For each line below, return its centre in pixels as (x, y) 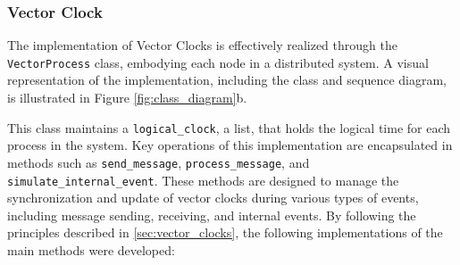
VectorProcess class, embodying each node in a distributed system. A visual (218, 62)
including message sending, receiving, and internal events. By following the (212, 215)
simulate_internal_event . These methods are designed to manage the (203, 180)
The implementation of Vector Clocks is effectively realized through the (202, 45)
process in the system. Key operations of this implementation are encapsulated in (230, 145)
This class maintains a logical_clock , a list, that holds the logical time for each (229, 127)
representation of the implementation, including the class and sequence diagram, (227, 80)
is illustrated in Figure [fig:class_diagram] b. (127, 98)
